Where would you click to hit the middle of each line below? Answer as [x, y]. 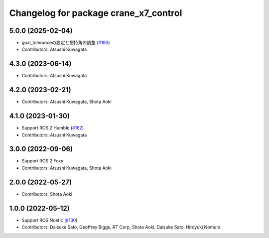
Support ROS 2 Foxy [43, 161]
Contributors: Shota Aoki [47, 194]
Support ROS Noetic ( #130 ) [50, 220]
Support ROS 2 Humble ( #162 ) [53, 128]
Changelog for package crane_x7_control [96, 13]
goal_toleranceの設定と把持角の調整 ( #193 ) [66, 43]
